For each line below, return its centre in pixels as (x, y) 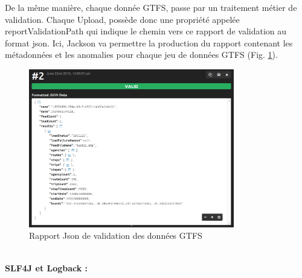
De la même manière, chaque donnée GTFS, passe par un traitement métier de (151, 7)
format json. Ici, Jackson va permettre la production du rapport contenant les (149, 43)
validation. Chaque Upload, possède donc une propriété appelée (122, 19)
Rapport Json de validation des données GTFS (116, 235)
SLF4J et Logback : (47, 267)
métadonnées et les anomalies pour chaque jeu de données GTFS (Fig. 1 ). (141, 55)
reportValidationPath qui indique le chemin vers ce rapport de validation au (146, 31)
